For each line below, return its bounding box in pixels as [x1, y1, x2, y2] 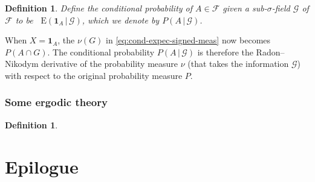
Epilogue [5, 154, 79, 178]
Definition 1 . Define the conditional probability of [5, 2, 193, 14]
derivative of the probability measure [41, 57, 178, 70]
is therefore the [197, 45, 253, 58]
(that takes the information [187, 57, 289, 70]
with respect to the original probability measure [5, 69, 183, 81]
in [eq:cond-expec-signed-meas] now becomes [106, 34, 271, 46]
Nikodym [5, 57, 39, 70]
